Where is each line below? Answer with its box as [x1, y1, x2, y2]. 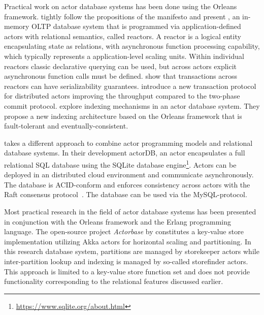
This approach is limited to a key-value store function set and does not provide [4, 266, 250, 276]
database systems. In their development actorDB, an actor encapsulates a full [4, 147, 245, 158]
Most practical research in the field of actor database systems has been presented [4, 206, 256, 216]
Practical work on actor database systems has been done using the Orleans [4, 1, 237, 11]
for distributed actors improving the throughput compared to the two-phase [4, 90, 240, 101]
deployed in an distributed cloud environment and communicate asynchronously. [4, 169, 254, 180]
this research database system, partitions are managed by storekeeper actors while [4, 246, 259, 257]
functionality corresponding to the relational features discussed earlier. [4, 276, 223, 287]
